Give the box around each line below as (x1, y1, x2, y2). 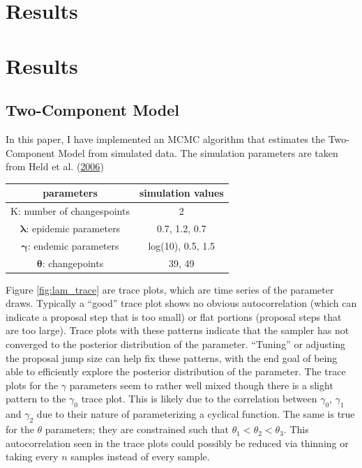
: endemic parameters (27, 238, 119, 252)
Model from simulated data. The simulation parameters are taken (58, 145, 338, 160)
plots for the (6, 377, 59, 392)
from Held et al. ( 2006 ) (6, 159, 104, 174)
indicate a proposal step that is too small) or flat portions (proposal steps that (6, 309, 342, 324)
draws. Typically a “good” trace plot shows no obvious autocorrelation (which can (6, 296, 357, 310)
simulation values (139, 186, 224, 200)
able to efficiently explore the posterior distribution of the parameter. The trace (6, 364, 346, 379)
